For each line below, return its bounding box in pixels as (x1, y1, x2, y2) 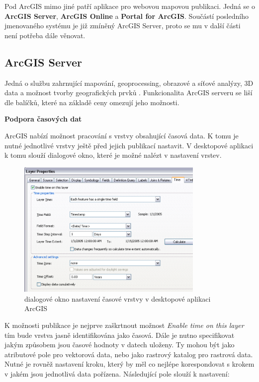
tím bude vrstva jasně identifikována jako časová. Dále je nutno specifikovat (4, 329, 235, 340)
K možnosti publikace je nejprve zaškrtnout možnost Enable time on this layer (4, 320, 244, 330)
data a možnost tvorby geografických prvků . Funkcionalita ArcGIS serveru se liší (4, 87, 253, 98)
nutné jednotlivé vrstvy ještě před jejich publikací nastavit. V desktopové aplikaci (4, 140, 254, 150)
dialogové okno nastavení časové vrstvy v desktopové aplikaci (24, 293, 211, 304)
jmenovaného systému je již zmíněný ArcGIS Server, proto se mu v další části (4, 20, 241, 31)
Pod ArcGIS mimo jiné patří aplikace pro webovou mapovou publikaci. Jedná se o (4, 1, 255, 11)
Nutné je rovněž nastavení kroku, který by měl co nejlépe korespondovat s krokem (4, 359, 255, 369)
